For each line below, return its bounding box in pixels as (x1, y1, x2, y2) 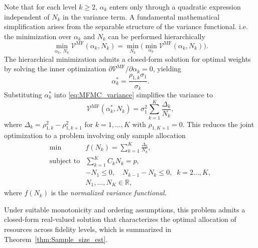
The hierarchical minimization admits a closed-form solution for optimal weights (4, 53, 251, 64)
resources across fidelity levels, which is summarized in (4, 223, 172, 234)
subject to (49, 158, 80, 165)
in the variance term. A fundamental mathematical (63, 11, 220, 22)
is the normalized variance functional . (51, 187, 167, 198)
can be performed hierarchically (108, 31, 205, 41)
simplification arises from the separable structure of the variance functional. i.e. (4, 21, 248, 32)
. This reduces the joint (182, 118, 254, 129)
